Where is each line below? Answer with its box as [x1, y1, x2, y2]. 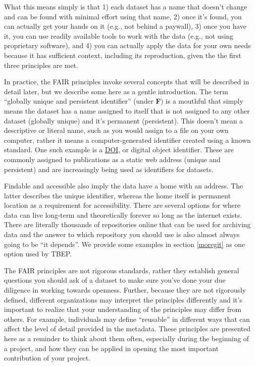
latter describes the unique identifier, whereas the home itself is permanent [4, 190, 231, 200]
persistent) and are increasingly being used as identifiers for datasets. [4, 164, 214, 174]
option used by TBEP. [4, 248, 72, 259]
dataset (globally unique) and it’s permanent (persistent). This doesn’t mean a [4, 115, 243, 125]
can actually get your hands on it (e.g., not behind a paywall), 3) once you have [4, 21, 247, 31]
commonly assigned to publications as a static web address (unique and [4, 154, 221, 164]
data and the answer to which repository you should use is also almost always [4, 229, 240, 240]
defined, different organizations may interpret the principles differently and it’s [4, 294, 243, 305]
